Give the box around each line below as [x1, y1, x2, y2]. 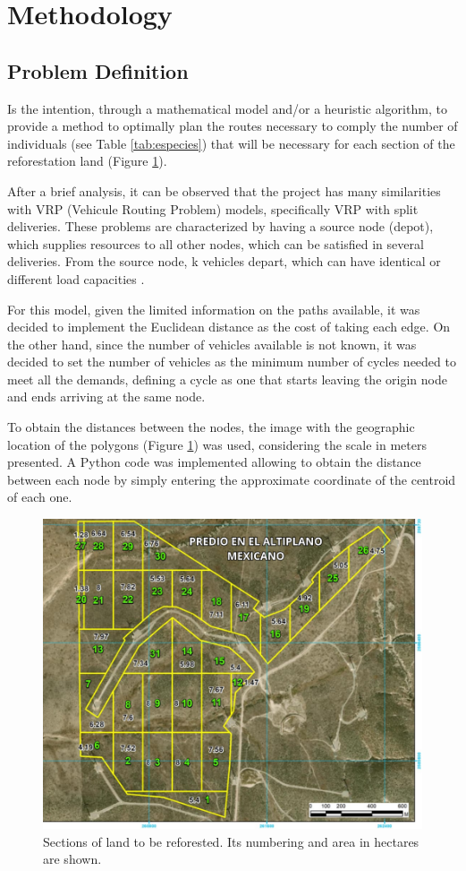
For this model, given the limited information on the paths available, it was [7, 299, 420, 318]
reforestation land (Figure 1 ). [7, 151, 167, 170]
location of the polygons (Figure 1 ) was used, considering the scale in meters [7, 435, 427, 453]
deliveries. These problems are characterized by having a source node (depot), [7, 217, 434, 236]
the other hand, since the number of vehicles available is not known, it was [7, 334, 417, 353]
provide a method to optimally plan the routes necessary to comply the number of [7, 116, 458, 135]
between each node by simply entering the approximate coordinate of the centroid [7, 470, 456, 488]
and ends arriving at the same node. [7, 387, 206, 406]
